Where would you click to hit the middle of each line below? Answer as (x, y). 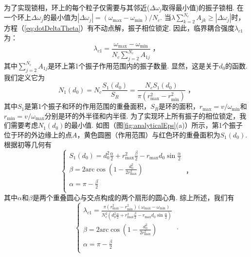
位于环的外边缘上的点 (38, 134)
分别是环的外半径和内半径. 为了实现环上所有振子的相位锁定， (142, 115)
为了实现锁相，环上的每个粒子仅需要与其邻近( (77, 7)
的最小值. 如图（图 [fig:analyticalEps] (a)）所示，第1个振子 (153, 125)
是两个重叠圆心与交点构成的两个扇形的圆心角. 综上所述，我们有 (133, 197)
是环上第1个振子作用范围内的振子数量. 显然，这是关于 (134, 65)
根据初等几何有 (28, 144)
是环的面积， (179, 106)
